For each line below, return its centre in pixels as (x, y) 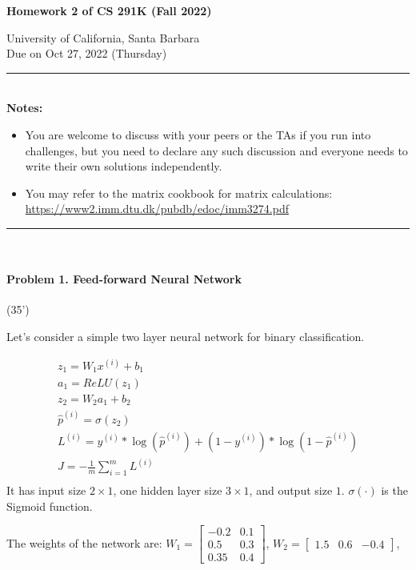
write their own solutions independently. (124, 166)
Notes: (25, 108)
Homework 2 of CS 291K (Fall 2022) (109, 10)
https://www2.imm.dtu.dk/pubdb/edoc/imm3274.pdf (157, 209)
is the (394, 490)
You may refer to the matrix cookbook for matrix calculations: (179, 193)
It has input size (46, 490)
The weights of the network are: (84, 542)
